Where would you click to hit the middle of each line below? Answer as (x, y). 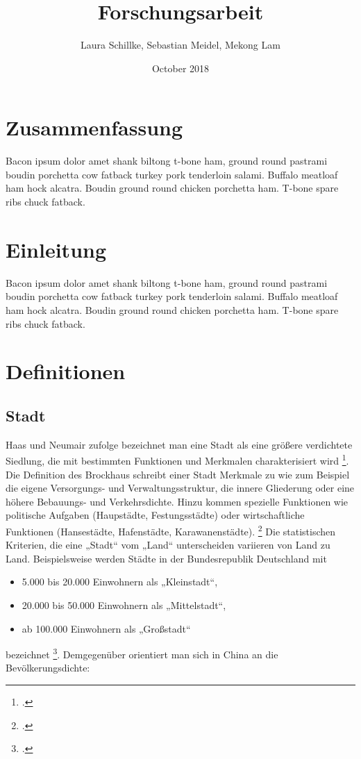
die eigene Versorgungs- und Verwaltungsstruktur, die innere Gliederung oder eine (180, 488)
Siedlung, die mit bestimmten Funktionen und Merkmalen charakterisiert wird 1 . (177, 459)
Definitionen (66, 371)
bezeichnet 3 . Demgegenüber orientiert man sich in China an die (142, 653)
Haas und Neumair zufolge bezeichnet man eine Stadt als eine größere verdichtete (179, 444)
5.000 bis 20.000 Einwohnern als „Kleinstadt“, (120, 582)
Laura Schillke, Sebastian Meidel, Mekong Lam (180, 45)
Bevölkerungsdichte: (48, 668)
